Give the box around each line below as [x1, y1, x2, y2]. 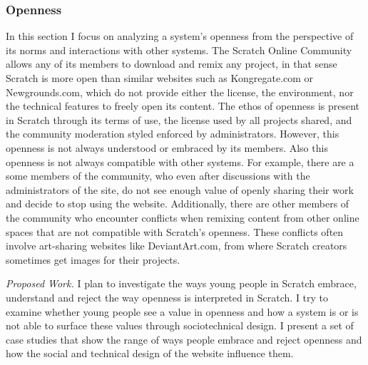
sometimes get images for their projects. [6, 252, 180, 267]
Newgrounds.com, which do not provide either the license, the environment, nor [6, 84, 354, 99]
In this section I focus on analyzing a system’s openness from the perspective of [6, 29, 354, 43]
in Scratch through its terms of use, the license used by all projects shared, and [6, 112, 352, 127]
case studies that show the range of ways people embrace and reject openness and [6, 331, 362, 346]
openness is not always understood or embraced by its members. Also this [6, 140, 328, 155]
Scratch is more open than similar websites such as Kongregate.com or [6, 71, 314, 85]
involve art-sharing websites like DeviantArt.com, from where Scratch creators [6, 238, 347, 253]
